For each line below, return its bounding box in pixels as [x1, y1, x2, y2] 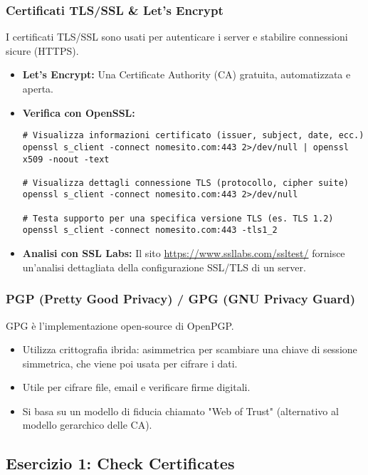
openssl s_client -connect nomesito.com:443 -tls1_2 [22, 225, 278, 236]
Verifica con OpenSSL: [22, 105, 135, 120]
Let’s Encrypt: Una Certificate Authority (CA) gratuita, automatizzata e [22, 67, 351, 82]
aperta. [22, 81, 54, 95]
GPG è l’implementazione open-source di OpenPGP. [6, 318, 234, 333]
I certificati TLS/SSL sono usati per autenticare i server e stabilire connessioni [6, 29, 348, 44]
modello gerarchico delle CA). [22, 417, 152, 432]
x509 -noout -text [22, 154, 110, 165]
